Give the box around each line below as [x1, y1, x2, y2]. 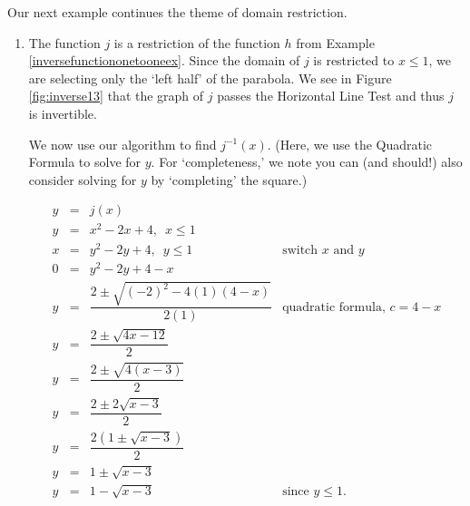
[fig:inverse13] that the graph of [28, 86, 204, 105]
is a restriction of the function [113, 33, 280, 52]
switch [282, 243, 318, 257]
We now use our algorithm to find [28, 134, 217, 153]
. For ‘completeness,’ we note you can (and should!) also [151, 152, 463, 171]
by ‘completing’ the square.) [151, 170, 308, 189]
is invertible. [28, 103, 97, 122]
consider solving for [28, 170, 137, 189]
